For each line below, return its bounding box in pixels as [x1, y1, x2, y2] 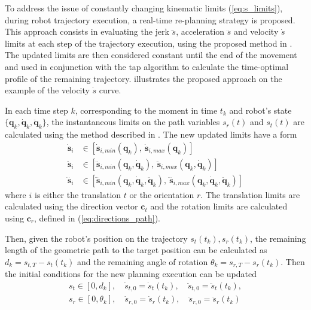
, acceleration [176, 25, 225, 38]
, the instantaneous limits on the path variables [46, 116, 220, 128]
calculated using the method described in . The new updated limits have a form [5, 128, 297, 141]
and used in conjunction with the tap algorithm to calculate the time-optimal [5, 60, 289, 72]
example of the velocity [5, 84, 90, 96]
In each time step [5, 104, 68, 116]
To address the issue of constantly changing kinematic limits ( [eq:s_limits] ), [5, 2, 283, 14]
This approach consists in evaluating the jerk [5, 25, 169, 38]
